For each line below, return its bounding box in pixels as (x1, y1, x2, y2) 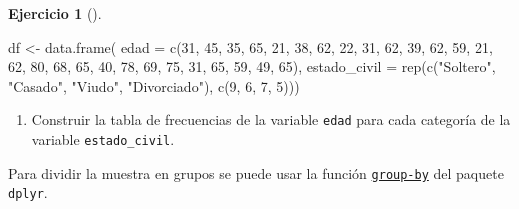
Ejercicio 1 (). (8, 3, 102, 23)
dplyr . (8, 182, 48, 203)
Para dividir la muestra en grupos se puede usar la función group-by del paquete (8, 162, 504, 183)
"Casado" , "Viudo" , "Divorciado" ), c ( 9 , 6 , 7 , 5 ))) (8, 75, 300, 96)
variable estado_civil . (31, 129, 175, 150)
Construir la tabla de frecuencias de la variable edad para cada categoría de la (31, 109, 511, 130)
